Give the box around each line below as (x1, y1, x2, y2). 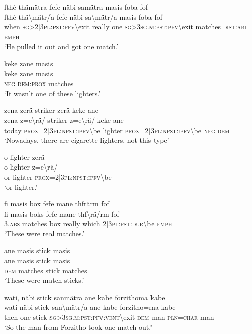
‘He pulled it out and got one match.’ (4, 41, 119, 52)
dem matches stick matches (4, 265, 87, 275)
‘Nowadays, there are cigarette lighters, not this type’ (4, 135, 169, 145)
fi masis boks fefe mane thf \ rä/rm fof (4, 208, 119, 219)
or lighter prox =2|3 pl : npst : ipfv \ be (4, 171, 112, 182)
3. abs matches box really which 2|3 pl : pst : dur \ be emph (4, 218, 172, 229)
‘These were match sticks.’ (4, 275, 84, 285)
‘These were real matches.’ (4, 228, 85, 238)
